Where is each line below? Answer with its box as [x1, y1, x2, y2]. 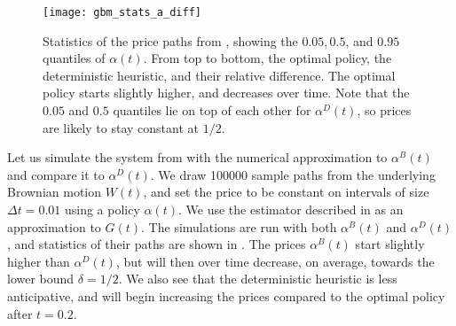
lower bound [7, 269, 75, 288]
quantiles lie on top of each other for [113, 101, 311, 120]
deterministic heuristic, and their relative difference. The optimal [43, 66, 396, 84]
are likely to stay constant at [43, 118, 199, 136]
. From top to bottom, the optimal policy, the [143, 49, 392, 67]
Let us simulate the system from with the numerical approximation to [7, 148, 388, 167]
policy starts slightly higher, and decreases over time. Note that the [43, 83, 410, 102]
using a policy [64, 200, 140, 218]
